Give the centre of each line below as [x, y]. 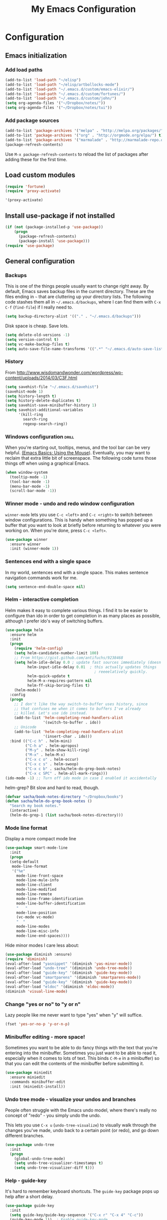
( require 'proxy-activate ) [33, 191]
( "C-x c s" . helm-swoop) [52, 764]
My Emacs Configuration [83, 9]
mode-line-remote [34, 894]
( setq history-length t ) [31, 396]
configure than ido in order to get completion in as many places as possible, [83, 615]
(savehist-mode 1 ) [24, 392]
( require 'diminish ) [27, 959]
